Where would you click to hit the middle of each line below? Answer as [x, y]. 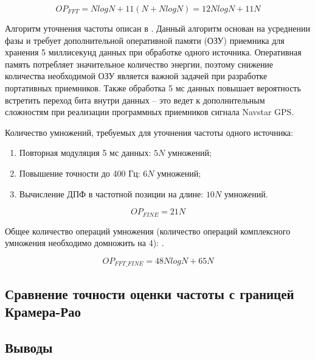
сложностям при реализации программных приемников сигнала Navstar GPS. [150, 112]
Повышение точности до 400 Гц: [80, 173]
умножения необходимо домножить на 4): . [85, 243]
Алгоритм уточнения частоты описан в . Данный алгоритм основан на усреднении [157, 28]
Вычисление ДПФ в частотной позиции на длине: [111, 193]
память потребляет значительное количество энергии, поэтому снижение [139, 64]
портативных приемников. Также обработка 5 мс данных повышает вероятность [153, 87]
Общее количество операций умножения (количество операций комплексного [148, 231]
